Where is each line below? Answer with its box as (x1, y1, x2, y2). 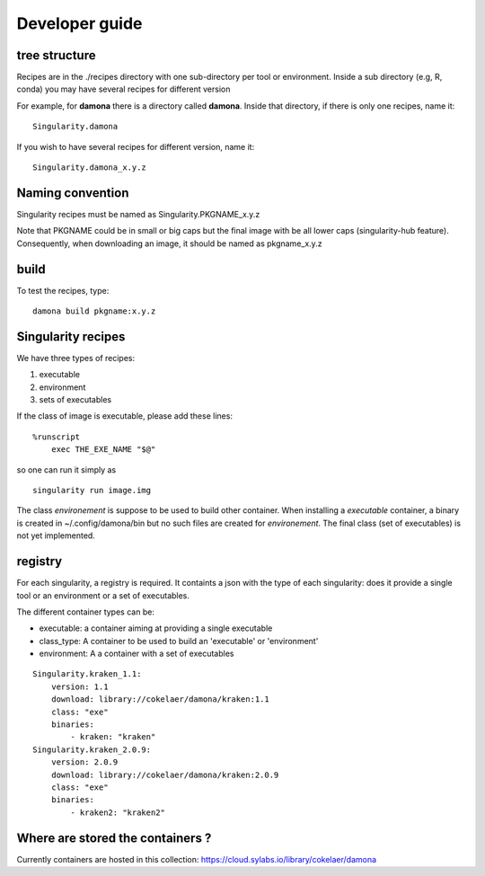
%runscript (32, 431, 81, 442)
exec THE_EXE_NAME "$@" (50, 445, 156, 455)
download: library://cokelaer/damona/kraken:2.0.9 (50, 769, 279, 780)
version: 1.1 (50, 681, 109, 692)
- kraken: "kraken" (70, 732, 156, 742)
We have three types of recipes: (16, 352, 136, 363)
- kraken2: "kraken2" (70, 807, 166, 818)
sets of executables (39, 394, 112, 405)
